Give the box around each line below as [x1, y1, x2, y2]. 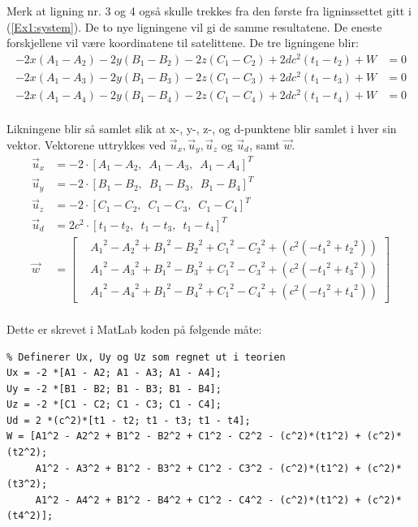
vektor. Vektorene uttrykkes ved [6, 136, 166, 153]
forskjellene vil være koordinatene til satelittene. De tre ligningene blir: [6, 34, 359, 51]
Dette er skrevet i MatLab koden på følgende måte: [6, 320, 262, 337]
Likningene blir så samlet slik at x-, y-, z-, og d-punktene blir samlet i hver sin [6, 120, 397, 137]
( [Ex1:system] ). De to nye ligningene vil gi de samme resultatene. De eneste [6, 18, 382, 35]
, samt [249, 136, 280, 153]
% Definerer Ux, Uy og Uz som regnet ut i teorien [6, 351, 286, 363]
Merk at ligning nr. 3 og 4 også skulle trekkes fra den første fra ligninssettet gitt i [6, 2, 412, 19]
